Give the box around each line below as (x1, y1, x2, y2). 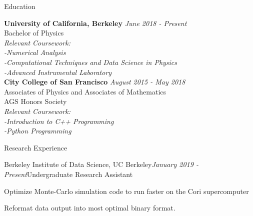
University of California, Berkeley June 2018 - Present (4, 17, 187, 28)
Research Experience (4, 142, 67, 152)
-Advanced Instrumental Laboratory (4, 66, 112, 77)
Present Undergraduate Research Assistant (4, 168, 133, 179)
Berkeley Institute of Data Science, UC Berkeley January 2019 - (4, 159, 198, 169)
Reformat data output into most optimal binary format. (4, 202, 175, 213)
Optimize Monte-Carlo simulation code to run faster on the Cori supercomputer (4, 185, 249, 196)
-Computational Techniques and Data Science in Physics (4, 56, 177, 67)
